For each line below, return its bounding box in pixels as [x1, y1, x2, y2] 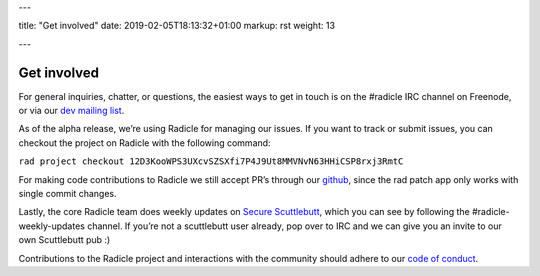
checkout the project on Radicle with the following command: [18, 136, 271, 149]
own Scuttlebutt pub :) [18, 234, 111, 246]
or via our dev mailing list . [18, 105, 125, 117]
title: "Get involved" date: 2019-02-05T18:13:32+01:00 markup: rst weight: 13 [18, 20, 335, 32]
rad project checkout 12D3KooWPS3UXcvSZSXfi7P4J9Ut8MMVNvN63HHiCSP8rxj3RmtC [18, 156, 404, 167]
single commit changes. [18, 188, 117, 200]
